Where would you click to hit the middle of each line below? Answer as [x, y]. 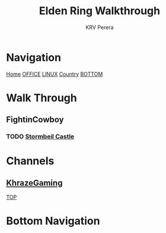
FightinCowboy [35, 120]
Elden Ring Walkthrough [100, 11]
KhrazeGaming [34, 183]
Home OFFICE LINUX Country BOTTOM [55, 74]
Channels [30, 161]
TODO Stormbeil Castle [40, 136]
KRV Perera [100, 27]
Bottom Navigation [53, 221]
